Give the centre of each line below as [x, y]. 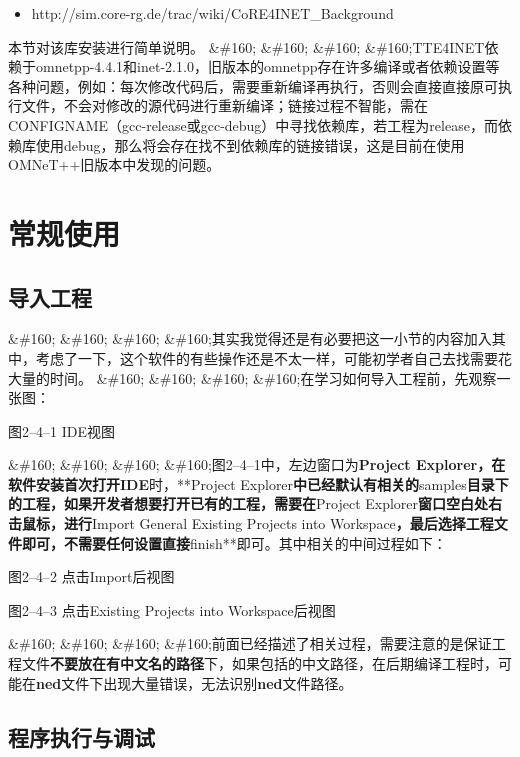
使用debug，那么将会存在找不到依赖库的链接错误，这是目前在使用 [250, 144]
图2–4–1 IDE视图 [61, 430]
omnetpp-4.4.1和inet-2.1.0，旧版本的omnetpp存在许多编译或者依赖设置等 [267, 66]
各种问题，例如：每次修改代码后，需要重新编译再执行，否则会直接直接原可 [253, 85]
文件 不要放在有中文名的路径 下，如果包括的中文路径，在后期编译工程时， [259, 663]
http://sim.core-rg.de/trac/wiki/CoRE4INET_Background [212, 13]
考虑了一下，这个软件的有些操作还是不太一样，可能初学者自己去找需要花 [273, 357]
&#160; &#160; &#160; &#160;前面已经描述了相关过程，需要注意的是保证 [250, 643]
